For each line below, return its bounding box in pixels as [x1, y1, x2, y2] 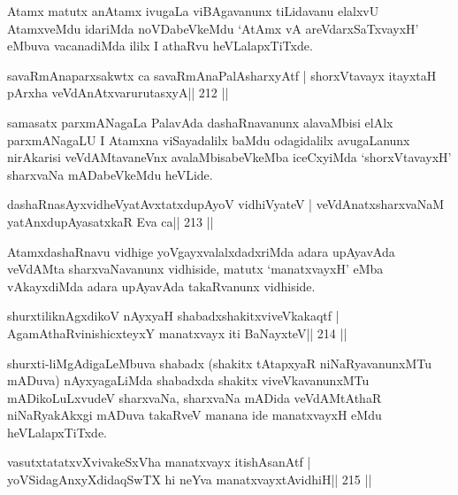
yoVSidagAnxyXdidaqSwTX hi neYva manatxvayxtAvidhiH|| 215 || [7, 470, 372, 489]
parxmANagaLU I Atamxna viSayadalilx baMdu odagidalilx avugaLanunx [7, 130, 410, 149]
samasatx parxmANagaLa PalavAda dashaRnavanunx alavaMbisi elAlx [7, 112, 393, 131]
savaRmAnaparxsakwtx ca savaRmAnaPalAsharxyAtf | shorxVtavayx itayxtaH [7, 66, 437, 84]
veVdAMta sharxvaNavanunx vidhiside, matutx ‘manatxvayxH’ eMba [7, 259, 384, 278]
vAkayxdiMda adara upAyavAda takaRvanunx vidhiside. [7, 276, 316, 295]
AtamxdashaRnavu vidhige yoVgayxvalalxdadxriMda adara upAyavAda [7, 242, 395, 260]
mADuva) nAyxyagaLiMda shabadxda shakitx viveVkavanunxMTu [7, 371, 370, 390]
